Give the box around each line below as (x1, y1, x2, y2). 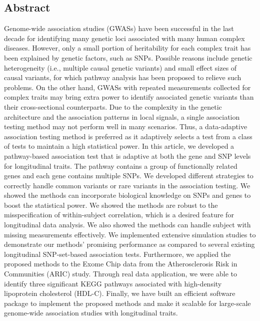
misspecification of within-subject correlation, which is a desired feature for (4, 209, 234, 220)
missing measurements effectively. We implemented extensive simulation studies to (4, 229, 256, 239)
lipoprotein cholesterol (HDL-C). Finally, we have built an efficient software (4, 288, 235, 298)
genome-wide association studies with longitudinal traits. (4, 307, 178, 318)
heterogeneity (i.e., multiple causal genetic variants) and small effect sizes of (4, 62, 237, 73)
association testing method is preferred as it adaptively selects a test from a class (4, 131, 252, 141)
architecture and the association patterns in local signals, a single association (4, 111, 240, 122)
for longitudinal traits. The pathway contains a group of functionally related (4, 160, 237, 171)
